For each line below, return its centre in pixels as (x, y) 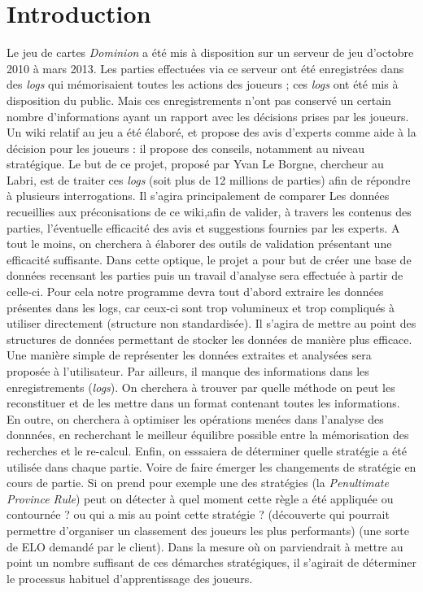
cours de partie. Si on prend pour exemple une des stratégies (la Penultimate (198, 483)
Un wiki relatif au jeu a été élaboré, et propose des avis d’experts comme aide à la (211, 132)
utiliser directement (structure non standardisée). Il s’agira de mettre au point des (211, 323)
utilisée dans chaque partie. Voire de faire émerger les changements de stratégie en (211, 466)
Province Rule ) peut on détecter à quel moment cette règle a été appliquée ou (200, 498)
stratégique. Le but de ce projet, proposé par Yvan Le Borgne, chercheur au (195, 164)
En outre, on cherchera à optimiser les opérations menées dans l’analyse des (195, 418)
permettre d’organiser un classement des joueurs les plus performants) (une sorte (208, 530)
